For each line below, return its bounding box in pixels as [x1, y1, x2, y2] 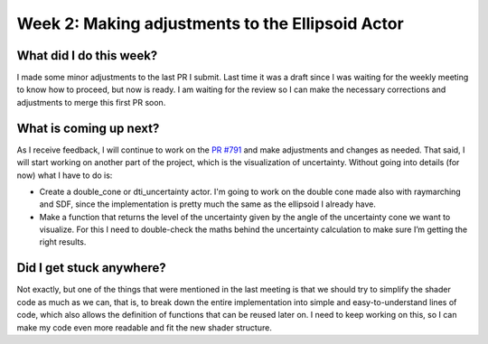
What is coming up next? [16, 120, 160, 135]
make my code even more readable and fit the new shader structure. [16, 321, 273, 333]
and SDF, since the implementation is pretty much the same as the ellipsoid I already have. [39, 199, 377, 209]
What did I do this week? [16, 48, 158, 63]
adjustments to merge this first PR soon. [16, 97, 166, 107]
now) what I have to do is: [16, 170, 113, 181]
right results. [39, 237, 87, 247]
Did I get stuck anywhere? [16, 260, 166, 275]
